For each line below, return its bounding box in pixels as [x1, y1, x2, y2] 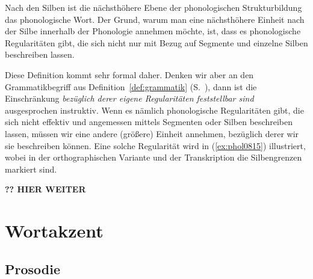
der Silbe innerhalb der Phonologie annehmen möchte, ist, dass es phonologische [5, 25, 301, 37]
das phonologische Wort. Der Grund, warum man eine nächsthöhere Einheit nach [5, 13, 305, 25]
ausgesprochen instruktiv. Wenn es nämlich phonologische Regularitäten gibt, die [5, 103, 304, 116]
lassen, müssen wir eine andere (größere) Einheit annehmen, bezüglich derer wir [5, 127, 299, 139]
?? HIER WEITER [5, 183, 86, 195]
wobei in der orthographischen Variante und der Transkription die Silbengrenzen [5, 151, 302, 164]
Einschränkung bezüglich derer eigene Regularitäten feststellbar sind [5, 92, 254, 105]
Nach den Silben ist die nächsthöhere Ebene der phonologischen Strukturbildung [5, 1, 302, 13]
